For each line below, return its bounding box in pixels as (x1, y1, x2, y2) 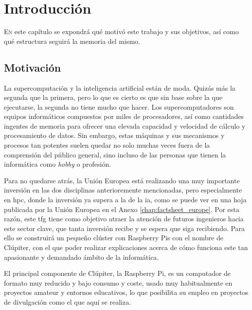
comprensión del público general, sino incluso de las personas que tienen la (4, 149, 226, 159)
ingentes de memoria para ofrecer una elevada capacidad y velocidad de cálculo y (4, 120, 246, 131)
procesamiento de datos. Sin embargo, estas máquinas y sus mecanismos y (4, 130, 225, 140)
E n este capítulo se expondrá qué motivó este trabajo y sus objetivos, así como (4, 26, 239, 37)
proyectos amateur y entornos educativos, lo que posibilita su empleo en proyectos (4, 287, 249, 297)
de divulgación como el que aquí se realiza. (4, 296, 131, 307)
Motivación (4, 59, 61, 75)
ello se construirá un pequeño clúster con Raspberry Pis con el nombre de (4, 232, 223, 243)
